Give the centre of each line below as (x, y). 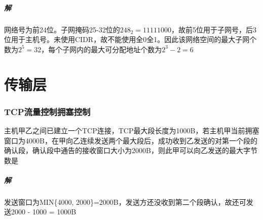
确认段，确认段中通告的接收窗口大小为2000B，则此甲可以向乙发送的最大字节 (131, 150)
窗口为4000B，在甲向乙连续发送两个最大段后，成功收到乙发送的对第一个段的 (131, 140)
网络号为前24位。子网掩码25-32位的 (62, 29)
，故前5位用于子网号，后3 (214, 29)
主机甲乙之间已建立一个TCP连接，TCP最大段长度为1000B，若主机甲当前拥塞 (132, 130)
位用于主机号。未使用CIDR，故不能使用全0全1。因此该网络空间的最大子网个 (130, 39)
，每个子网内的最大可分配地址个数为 (102, 49)
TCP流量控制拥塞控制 (47, 111)
